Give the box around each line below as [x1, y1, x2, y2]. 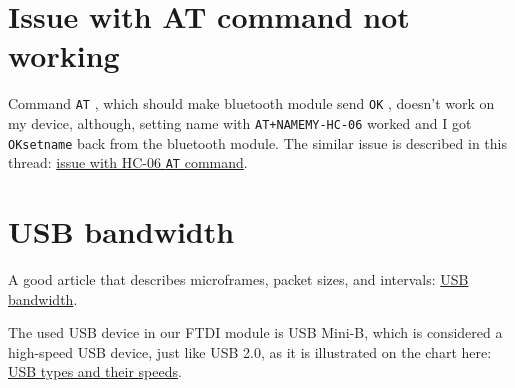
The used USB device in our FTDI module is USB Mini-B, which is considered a [8, 322, 503, 343]
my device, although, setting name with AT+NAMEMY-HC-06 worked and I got [8, 112, 472, 133]
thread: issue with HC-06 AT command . [8, 152, 248, 173]
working [8, 35, 120, 76]
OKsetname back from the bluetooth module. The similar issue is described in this [8, 132, 508, 153]
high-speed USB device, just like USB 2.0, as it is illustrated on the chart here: [8, 341, 492, 362]
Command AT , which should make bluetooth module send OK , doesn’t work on [8, 93, 495, 114]
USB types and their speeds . [8, 361, 182, 382]
